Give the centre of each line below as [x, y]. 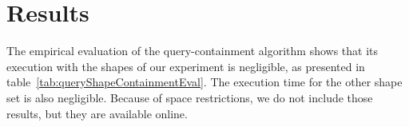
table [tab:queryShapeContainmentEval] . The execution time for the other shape [204, 82]
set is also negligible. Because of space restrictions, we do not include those [190, 97]
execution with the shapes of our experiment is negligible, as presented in [186, 66]
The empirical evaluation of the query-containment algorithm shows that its [193, 51]
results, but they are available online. [97, 113]
